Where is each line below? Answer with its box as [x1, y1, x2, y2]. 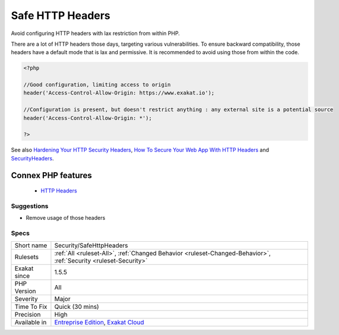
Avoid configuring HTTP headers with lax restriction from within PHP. [11, 30, 180, 37]
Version [14, 287, 36, 295]
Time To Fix [14, 302, 47, 311]
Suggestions [11, 202, 49, 210]
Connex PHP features [11, 170, 92, 181]
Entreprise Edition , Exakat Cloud [54, 318, 145, 326]
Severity [14, 295, 38, 303]
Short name [14, 241, 47, 249]
